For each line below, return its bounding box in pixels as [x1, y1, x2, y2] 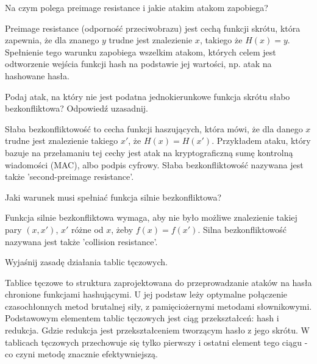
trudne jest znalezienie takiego [5, 134, 118, 147]
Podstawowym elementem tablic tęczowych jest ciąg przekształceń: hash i [5, 312, 279, 324]
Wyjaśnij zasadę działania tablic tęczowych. [5, 255, 168, 268]
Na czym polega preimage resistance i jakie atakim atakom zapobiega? [5, 1, 268, 13]
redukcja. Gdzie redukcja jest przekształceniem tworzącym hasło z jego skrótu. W [5, 324, 310, 337]
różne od [71, 223, 104, 235]
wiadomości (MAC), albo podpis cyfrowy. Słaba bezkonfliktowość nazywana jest [5, 158, 304, 171]
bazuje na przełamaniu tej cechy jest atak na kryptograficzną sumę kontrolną [5, 146, 293, 159]
